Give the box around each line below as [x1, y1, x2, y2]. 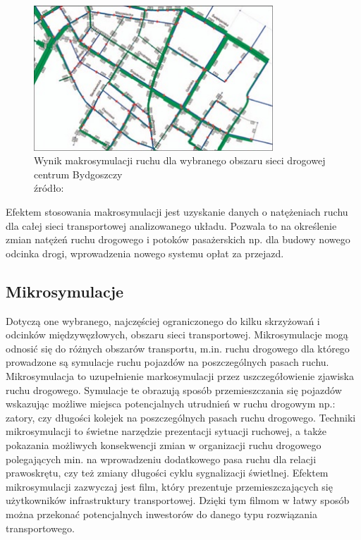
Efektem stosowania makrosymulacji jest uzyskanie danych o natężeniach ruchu [6, 204, 348, 219]
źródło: [34, 180, 64, 195]
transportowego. [6, 520, 75, 535]
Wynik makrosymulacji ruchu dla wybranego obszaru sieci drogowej [34, 153, 326, 168]
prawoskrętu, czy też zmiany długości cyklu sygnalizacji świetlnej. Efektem [6, 465, 329, 480]
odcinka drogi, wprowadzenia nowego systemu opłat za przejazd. [6, 245, 284, 260]
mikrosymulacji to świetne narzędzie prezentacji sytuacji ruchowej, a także [6, 424, 326, 438]
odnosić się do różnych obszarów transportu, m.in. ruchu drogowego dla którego [6, 340, 350, 355]
